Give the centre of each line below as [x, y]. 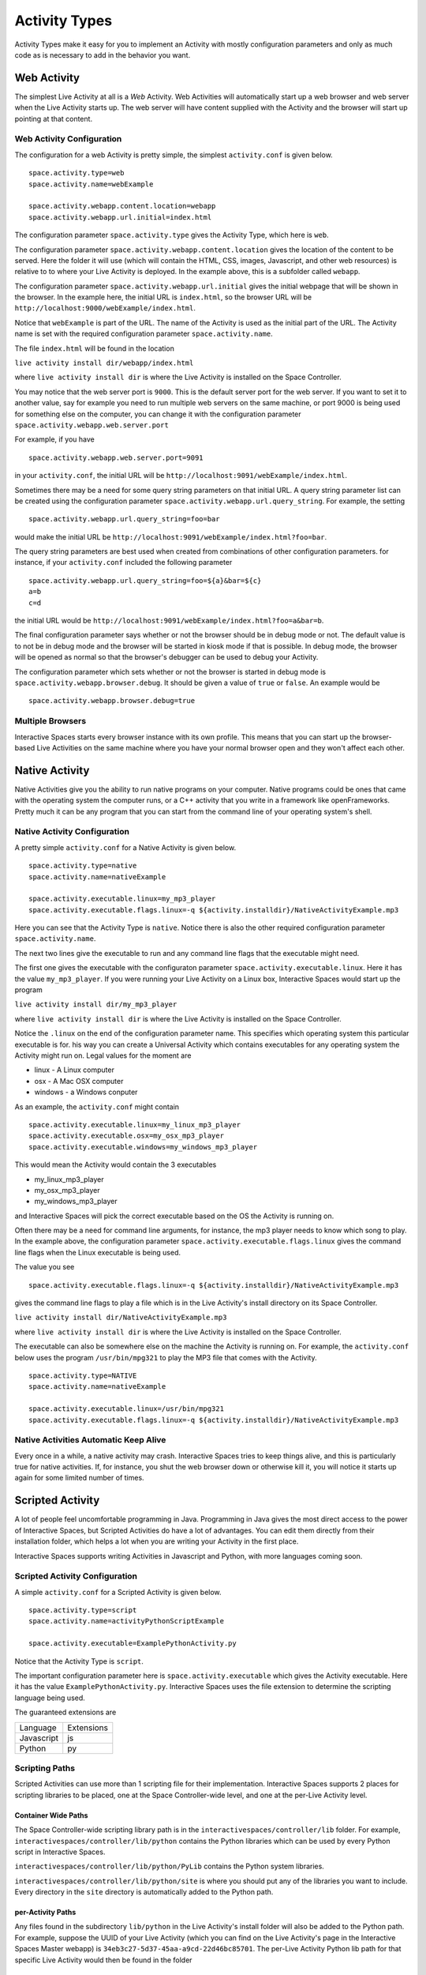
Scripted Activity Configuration [76, 1576]
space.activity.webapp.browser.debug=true [112, 701]
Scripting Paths [45, 1768]
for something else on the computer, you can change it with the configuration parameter [158, 414]
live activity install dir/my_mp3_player [96, 1004]
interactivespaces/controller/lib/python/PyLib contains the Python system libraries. [170, 1866]
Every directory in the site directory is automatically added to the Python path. [144, 1892]
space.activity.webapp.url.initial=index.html [120, 217]
